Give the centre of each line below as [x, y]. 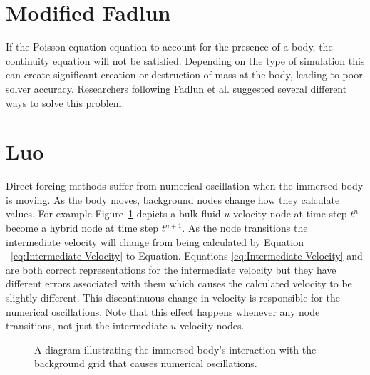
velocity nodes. [212, 325]
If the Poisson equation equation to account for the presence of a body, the [169, 47]
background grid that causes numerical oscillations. [146, 363]
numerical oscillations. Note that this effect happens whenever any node [163, 311]
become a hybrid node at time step [82, 227]
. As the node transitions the [245, 227]
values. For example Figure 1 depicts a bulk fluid [113, 214]
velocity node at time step [290, 214]
